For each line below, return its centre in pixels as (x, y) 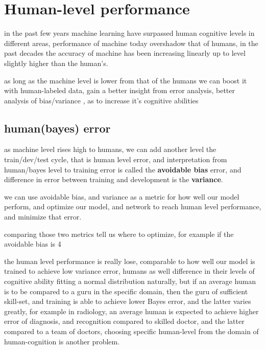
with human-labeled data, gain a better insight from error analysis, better (120, 90)
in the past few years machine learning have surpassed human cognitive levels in (129, 33)
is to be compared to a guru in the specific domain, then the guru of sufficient (126, 291)
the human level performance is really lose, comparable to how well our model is (130, 261)
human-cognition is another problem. (62, 341)
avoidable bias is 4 (33, 244)
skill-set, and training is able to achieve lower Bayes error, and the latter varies (128, 301)
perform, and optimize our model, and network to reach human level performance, (133, 206)
